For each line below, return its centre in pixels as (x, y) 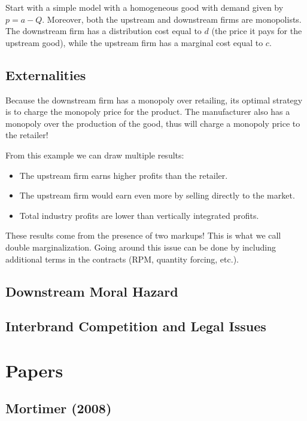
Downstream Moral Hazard (92, 291)
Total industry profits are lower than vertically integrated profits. (139, 215)
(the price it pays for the (257, 31)
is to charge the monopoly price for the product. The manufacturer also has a (148, 112)
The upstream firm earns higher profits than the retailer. (124, 175)
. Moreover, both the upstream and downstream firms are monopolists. (172, 19)
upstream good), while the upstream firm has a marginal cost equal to (134, 42)
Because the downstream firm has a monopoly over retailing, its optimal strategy (154, 100)
